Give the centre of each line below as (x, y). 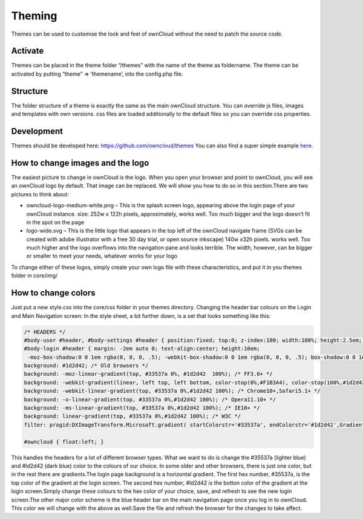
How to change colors (54, 293)
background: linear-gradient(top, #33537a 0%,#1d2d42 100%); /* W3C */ (132, 416)
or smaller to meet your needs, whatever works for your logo (102, 256)
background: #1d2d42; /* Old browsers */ (86, 366)
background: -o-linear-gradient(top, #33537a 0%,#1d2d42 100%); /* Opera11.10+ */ (150, 399)
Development (37, 131)
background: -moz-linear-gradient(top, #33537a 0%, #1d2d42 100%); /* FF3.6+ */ (149, 374)
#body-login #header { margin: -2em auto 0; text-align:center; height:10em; (142, 349)
